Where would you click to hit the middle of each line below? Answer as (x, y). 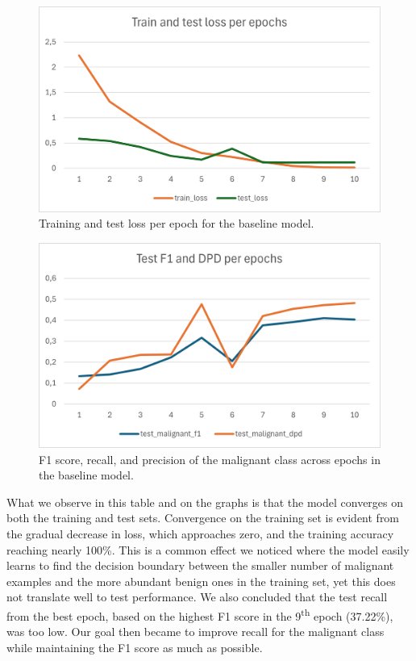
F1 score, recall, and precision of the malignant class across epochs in (210, 459)
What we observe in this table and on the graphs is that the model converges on (205, 502)
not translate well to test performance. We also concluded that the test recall (197, 597)
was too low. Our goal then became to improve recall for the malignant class (196, 632)
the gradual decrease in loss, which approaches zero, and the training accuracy (200, 534)
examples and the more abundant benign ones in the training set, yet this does (201, 581)
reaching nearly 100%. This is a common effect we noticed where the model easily (208, 549)
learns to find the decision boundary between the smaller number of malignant (200, 565)
